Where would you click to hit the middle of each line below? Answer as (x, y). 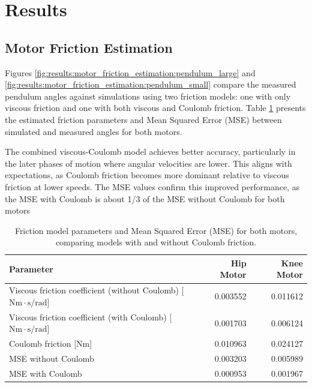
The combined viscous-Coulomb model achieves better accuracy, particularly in (150, 151)
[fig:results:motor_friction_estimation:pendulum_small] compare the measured (151, 84)
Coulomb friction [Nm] (51, 343)
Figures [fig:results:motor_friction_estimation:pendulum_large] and (130, 72)
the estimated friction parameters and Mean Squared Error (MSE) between (143, 119)
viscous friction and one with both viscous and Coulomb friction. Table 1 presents (155, 108)
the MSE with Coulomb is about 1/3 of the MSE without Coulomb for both (145, 198)
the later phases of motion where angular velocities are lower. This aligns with (148, 163)
